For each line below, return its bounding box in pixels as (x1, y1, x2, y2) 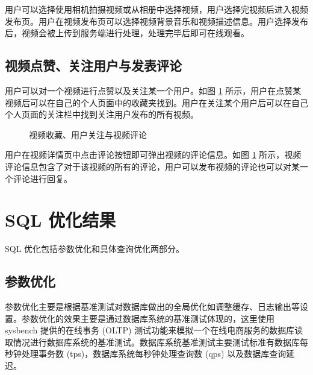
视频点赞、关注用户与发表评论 (5, 56, 182, 75)
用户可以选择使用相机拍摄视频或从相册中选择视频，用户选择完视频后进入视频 (5, 3, 308, 15)
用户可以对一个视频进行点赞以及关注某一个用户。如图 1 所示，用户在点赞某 (5, 84, 302, 96)
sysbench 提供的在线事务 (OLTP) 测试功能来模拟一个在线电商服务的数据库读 (5, 324, 303, 336)
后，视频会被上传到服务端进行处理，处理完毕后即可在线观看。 (5, 27, 249, 39)
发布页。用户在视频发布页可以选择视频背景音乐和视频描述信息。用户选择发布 (5, 14, 308, 27)
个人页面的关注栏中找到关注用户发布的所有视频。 (5, 108, 199, 121)
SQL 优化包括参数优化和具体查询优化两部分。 (5, 242, 185, 255)
